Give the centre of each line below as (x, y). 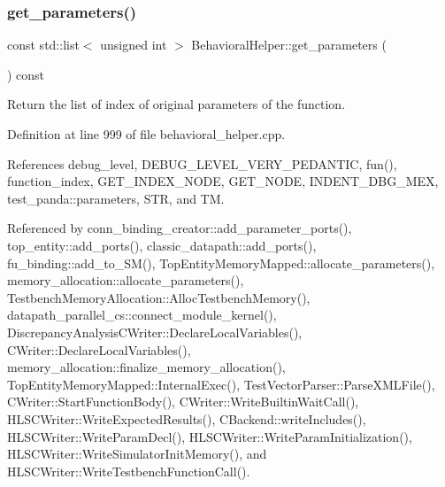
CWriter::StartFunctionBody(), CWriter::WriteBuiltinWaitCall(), (183, 402)
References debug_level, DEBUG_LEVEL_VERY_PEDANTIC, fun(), (202, 163)
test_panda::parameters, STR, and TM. (116, 198)
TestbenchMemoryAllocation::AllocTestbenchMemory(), (159, 297)
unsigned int (134, 45)
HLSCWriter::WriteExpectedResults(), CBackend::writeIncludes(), (187, 418)
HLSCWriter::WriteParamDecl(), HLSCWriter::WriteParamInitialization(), (210, 436)
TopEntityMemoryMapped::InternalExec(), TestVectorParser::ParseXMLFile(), (221, 384)
